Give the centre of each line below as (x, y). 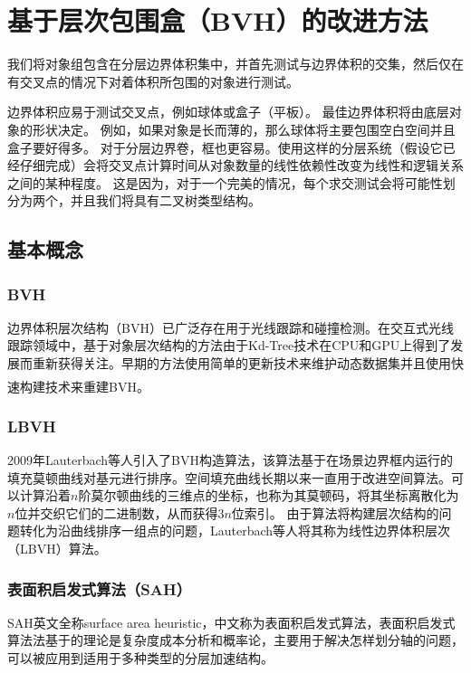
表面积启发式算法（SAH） (99, 588)
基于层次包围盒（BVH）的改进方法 (218, 20)
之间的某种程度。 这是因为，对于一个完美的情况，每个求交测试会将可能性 (225, 182)
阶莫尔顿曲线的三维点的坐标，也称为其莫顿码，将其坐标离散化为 (269, 495)
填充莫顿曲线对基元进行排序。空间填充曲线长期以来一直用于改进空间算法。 (229, 477)
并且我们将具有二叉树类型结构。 (165, 200)
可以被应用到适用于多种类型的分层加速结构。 (140, 657)
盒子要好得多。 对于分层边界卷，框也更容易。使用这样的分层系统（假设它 (225, 147)
